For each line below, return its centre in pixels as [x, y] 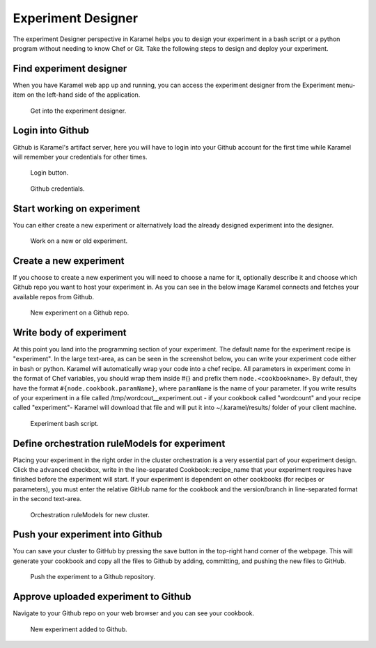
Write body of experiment [70, 332]
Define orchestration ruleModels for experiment [119, 443]
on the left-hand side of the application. [84, 95]
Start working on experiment [77, 208]
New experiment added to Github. [79, 629]
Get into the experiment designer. [78, 111]
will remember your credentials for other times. [80, 157]
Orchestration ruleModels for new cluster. [90, 514]
